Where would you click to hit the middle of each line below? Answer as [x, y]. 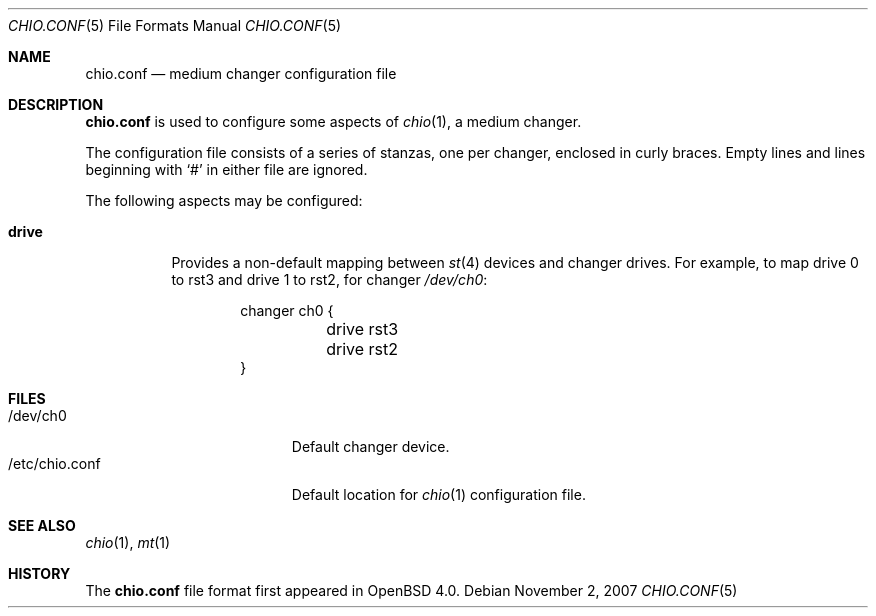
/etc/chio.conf [54, 463]
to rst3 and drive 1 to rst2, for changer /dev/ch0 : [329, 279]
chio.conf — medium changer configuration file [241, 73]
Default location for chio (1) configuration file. [438, 494]
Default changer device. [370, 446]
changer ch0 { [287, 310]
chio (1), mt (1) [128, 542]
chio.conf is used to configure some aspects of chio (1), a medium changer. [333, 121]
